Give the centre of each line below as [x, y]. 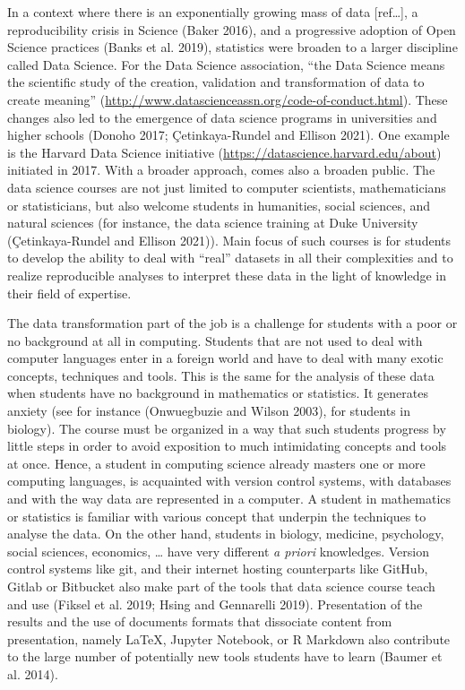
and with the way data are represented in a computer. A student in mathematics [229, 499]
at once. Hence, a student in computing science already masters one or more [216, 463]
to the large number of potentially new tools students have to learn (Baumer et [225, 656]
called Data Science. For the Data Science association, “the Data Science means [226, 64]
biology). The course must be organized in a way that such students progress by [227, 428]
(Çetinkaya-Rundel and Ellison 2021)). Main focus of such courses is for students [229, 240]
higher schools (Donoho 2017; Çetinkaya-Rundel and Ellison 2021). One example [228, 135]
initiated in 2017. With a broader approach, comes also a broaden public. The [221, 170]
